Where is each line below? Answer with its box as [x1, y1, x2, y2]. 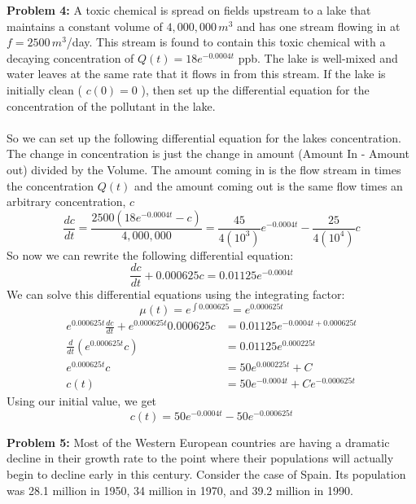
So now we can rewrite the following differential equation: [7, 246, 294, 263]
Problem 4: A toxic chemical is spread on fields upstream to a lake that [7, 2, 371, 18]
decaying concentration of [7, 49, 134, 66]
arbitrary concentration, [7, 193, 126, 210]
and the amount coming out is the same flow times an [134, 177, 403, 194]
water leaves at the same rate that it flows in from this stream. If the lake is [7, 65, 386, 82]
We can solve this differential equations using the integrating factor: [7, 286, 345, 303]
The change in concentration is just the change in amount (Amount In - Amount [7, 145, 409, 162]
